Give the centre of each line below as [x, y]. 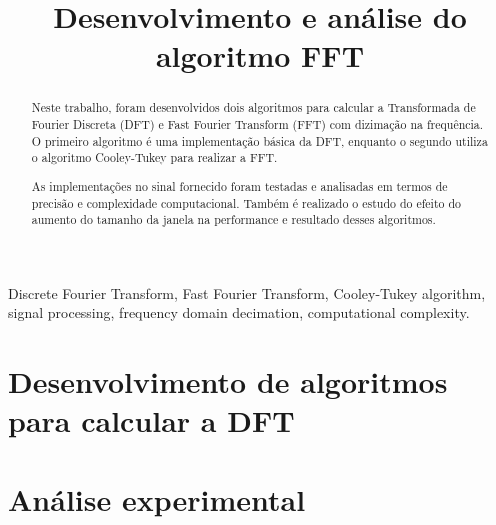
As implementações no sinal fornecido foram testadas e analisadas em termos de [239, 185]
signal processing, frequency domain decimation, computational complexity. [239, 312]
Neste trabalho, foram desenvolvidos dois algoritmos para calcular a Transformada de [253, 107]
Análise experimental [157, 498]
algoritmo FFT [260, 55]
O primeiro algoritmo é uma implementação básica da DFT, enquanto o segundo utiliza [259, 140]
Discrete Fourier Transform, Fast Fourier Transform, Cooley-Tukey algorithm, [247, 292]
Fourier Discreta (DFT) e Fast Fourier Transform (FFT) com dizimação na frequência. [257, 124]
